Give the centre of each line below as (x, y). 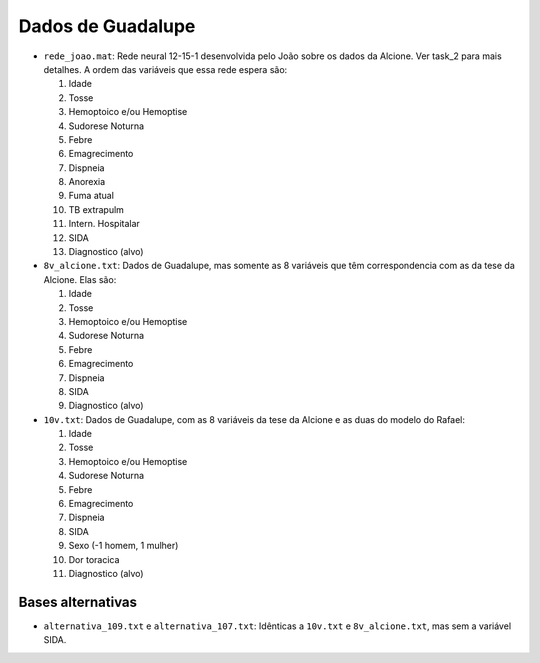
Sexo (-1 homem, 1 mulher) (123, 546)
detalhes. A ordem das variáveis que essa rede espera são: (165, 69)
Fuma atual (91, 196)
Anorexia (87, 182)
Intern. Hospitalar (104, 224)
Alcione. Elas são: (80, 279)
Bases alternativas (77, 601)
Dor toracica (94, 559)
